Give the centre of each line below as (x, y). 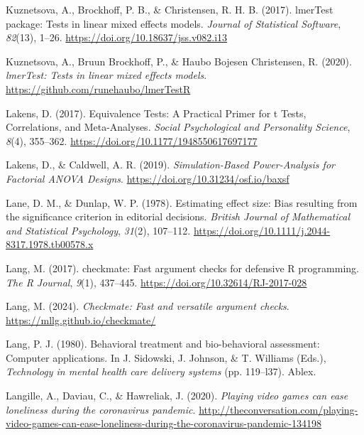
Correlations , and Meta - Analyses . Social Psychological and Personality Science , (178, 127)
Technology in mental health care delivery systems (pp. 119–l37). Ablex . (161, 371)
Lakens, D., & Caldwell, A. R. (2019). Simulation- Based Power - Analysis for (170, 165)
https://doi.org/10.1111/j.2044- (262, 230)
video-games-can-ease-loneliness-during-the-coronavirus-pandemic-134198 (164, 423)
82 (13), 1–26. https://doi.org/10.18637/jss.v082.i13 (117, 37)
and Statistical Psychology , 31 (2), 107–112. (98, 230)
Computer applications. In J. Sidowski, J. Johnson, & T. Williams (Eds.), (166, 357)
